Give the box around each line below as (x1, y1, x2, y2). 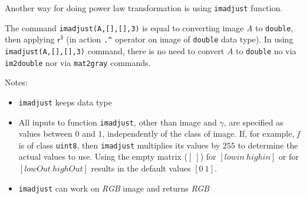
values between (18, 127, 73, 140)
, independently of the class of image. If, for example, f (102, 127, 300, 140)
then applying (5, 33, 55, 45)
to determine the (238, 138, 298, 151)
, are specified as (223, 115, 284, 128)
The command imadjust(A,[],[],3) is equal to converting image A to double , (5, 21, 293, 34)
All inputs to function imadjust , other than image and (18, 115, 217, 128)
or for (278, 150, 299, 163)
